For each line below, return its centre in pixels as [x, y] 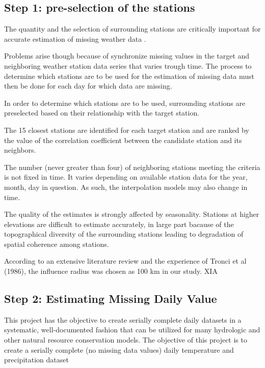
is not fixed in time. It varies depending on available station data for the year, [126, 177]
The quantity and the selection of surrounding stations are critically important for [132, 29]
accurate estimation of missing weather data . [75, 38]
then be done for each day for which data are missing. [88, 86]
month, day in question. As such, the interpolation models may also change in [126, 187]
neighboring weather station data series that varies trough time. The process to [128, 65]
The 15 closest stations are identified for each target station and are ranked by [127, 130]
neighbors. [20, 150]
